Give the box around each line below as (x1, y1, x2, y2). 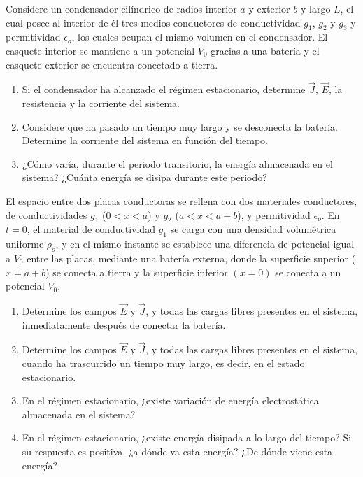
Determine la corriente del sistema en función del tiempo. (22, 133, 269, 148)
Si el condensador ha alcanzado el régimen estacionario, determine (22, 82, 306, 97)
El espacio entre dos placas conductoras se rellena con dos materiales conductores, (6, 193, 357, 208)
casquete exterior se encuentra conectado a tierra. (6, 57, 218, 71)
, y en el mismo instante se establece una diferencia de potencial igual (55, 236, 355, 251)
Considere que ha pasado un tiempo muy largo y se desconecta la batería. (22, 119, 338, 134)
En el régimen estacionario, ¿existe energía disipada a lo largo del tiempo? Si (22, 430, 352, 445)
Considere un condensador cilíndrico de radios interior (6, 1, 237, 15)
